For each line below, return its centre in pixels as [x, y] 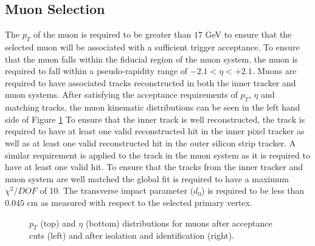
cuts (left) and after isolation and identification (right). [132, 235]
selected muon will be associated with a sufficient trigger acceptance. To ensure [152, 47]
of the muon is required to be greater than [112, 34]
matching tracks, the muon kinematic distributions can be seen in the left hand [153, 107]
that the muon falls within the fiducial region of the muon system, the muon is [151, 59]
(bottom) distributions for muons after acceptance [179, 223]
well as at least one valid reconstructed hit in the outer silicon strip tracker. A [151, 142]
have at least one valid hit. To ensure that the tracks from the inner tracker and [154, 167]
